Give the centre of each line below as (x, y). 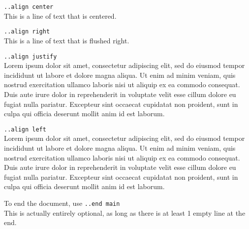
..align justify (31, 56)
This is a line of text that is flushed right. (67, 40)
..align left (25, 129)
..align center (29, 7)
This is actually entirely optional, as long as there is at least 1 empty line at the (125, 213)
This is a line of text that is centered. (60, 16)
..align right (27, 32)
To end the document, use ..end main (62, 203)
